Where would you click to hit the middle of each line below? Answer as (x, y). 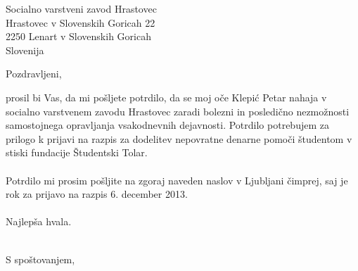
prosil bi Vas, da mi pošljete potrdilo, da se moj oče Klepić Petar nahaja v (166, 97)
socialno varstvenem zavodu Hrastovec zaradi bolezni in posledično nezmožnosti (178, 111)
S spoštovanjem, (40, 259)
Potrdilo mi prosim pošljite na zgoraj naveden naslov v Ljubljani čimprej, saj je (177, 180)
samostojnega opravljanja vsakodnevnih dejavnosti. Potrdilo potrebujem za (167, 125)
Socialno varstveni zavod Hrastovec (81, 8)
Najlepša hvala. (39, 221)
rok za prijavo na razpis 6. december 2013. (97, 194)
